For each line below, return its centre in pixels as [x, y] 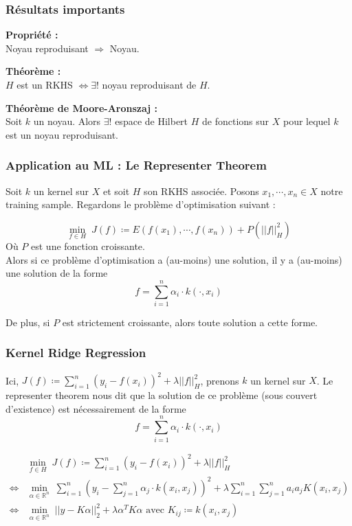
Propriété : [32, 35]
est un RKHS [45, 84]
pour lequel [307, 121]
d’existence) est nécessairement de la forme [96, 408]
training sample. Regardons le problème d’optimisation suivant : [141, 204]
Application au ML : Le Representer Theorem [136, 165]
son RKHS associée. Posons [201, 191]
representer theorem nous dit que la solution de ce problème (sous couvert [162, 395]
